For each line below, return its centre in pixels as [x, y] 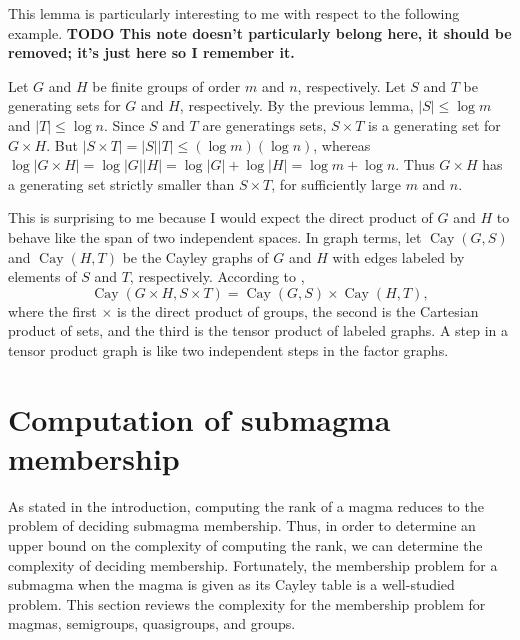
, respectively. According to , [217, 276]
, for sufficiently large [336, 183]
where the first [52, 310]
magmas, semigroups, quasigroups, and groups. [152, 623]
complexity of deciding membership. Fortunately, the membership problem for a [253, 564]
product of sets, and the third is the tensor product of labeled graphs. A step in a [258, 330]
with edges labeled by [398, 256]
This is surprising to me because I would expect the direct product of [220, 217]
